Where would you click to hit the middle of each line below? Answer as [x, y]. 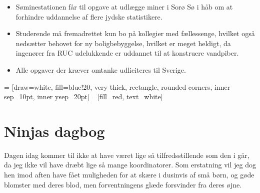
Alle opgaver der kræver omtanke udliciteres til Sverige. [101, 69]
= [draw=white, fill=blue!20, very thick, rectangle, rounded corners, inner [117, 86]
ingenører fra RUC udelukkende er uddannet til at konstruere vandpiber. [127, 53]
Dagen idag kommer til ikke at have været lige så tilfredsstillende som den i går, [127, 155]
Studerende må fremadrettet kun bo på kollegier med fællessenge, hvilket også [135, 33]
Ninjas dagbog [54, 131]
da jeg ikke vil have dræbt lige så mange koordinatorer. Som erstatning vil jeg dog [130, 165]
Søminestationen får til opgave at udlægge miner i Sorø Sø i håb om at [124, 7]
